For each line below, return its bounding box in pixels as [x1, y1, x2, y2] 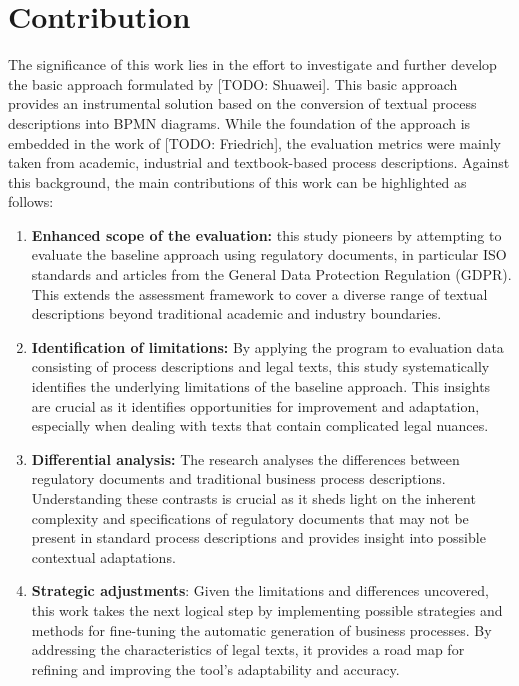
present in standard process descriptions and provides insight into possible [31, 527, 486, 548]
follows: [8, 191, 54, 212]
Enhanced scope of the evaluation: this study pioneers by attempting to [31, 224, 502, 245]
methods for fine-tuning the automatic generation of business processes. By [31, 619, 492, 640]
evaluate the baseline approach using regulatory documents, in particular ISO [31, 244, 507, 265]
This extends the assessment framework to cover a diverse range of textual [31, 283, 488, 304]
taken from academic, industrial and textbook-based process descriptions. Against [8, 152, 510, 173]
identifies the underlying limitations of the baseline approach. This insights [31, 376, 491, 397]
